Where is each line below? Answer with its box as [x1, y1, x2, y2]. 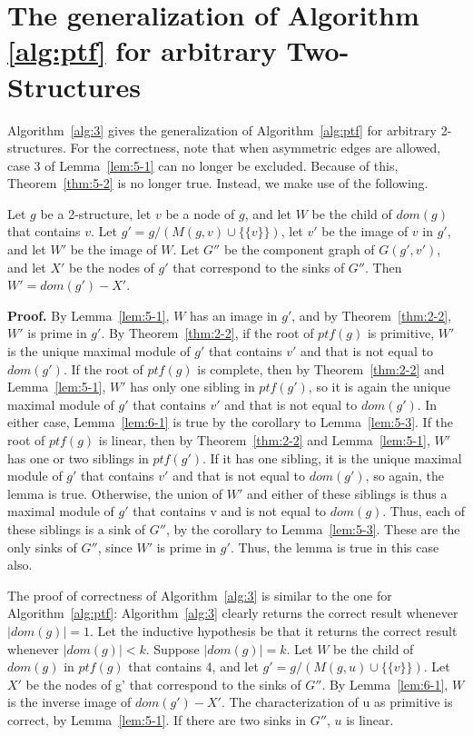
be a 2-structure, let [40, 204, 152, 223]
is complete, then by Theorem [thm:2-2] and [197, 359, 445, 378]
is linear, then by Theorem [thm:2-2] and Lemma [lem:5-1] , [98, 431, 430, 449]
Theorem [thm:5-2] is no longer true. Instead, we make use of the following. [7, 174, 429, 193]
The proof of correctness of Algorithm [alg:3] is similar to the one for [7, 585, 392, 604]
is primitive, [367, 323, 435, 343]
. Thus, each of [382, 502, 465, 521]
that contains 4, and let [128, 657, 259, 676]
